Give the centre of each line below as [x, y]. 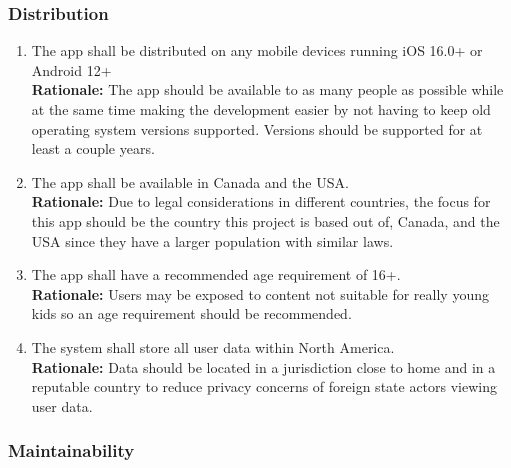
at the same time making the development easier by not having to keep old [261, 109]
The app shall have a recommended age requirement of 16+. [216, 274]
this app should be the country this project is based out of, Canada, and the [265, 220]
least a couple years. [93, 148]
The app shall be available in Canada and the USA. [190, 181]
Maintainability [71, 450]
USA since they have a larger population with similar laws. [212, 240]
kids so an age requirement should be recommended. [191, 313]
